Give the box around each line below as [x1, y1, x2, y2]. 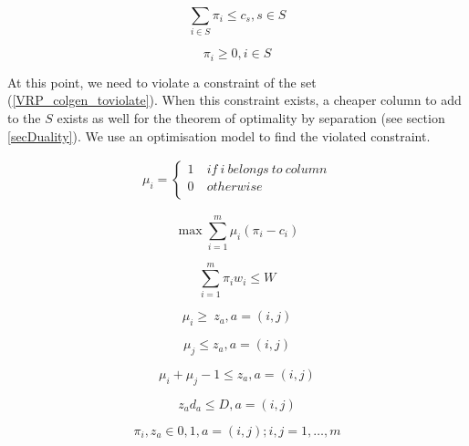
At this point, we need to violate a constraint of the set [7, 72, 317, 91]
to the [7, 108, 41, 127]
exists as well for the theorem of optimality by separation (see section [57, 108, 445, 127]
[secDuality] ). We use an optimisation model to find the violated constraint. [7, 126, 431, 145]
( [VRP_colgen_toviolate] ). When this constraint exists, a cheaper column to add [7, 90, 462, 109]
